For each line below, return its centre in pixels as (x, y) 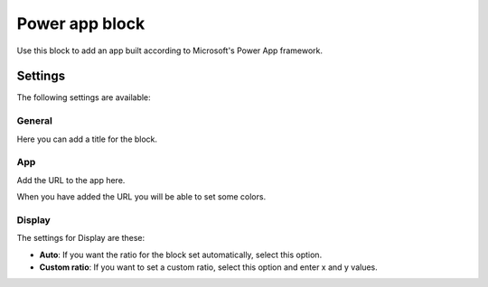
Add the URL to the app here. (71, 180)
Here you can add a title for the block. (87, 139)
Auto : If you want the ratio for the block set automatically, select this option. (181, 255)
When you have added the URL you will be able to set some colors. (141, 197)
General (35, 121)
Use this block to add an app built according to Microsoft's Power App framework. (170, 51)
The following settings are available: (84, 97)
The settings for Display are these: (80, 238)
